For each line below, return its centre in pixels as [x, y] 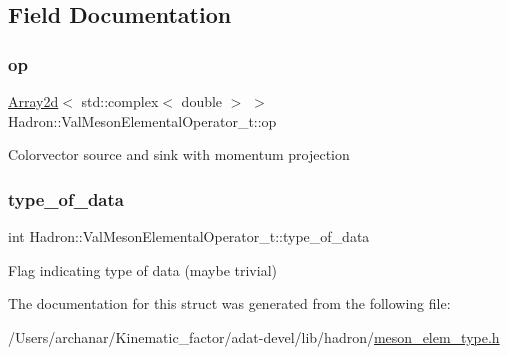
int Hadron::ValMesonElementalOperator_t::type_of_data [189, 236]
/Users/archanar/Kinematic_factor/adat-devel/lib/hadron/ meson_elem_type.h [254, 336]
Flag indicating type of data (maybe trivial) [142, 269]
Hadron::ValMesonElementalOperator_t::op [142, 120]
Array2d [33, 101]
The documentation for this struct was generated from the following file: [229, 303]
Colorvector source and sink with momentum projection [179, 154]
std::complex [120, 101]
